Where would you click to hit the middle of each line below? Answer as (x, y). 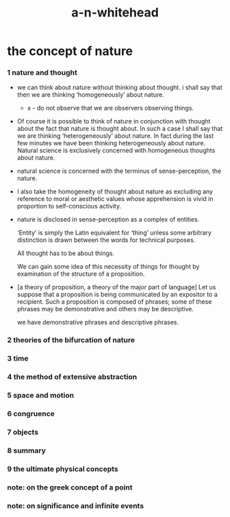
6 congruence (31, 414)
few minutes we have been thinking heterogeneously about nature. (111, 143)
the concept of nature (70, 51)
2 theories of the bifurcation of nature (71, 340)
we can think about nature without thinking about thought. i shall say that (119, 88)
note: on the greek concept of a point (70, 487)
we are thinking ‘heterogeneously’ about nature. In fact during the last (115, 136)
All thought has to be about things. (66, 253)
